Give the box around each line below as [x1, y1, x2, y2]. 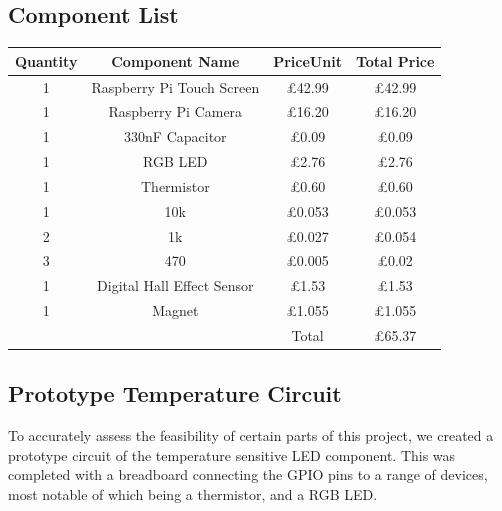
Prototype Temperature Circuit [8, 378, 342, 409]
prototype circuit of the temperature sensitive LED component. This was [8, 444, 456, 465]
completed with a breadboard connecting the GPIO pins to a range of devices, [8, 464, 488, 485]
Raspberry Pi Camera [108, 101, 243, 122]
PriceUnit [273, 50, 342, 71]
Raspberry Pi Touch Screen [91, 76, 260, 97]
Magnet [152, 300, 199, 321]
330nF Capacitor [124, 126, 227, 147]
